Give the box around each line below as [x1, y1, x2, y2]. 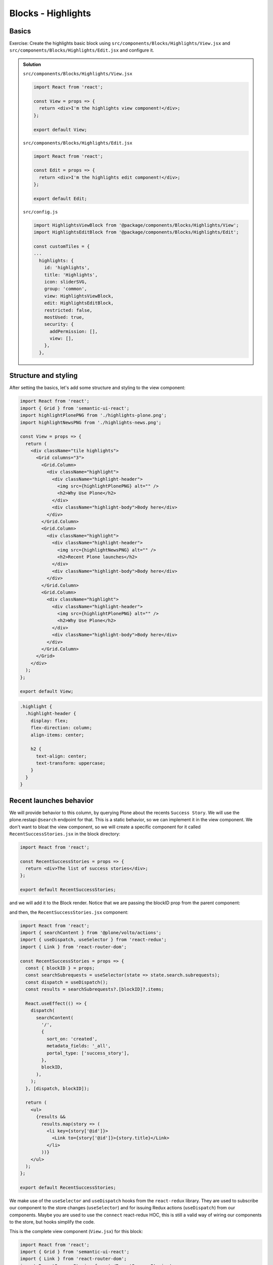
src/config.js [23, 209, 58, 215]
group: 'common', [44, 286, 87, 292]
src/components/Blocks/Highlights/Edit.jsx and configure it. [9, 47, 154, 53]
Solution [23, 61, 41, 67]
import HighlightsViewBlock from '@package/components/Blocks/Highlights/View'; [33, 222, 239, 228]
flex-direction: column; [30, 725, 93, 731]
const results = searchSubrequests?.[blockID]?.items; [25, 987, 164, 992]
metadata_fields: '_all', [46, 1043, 111, 1049]
